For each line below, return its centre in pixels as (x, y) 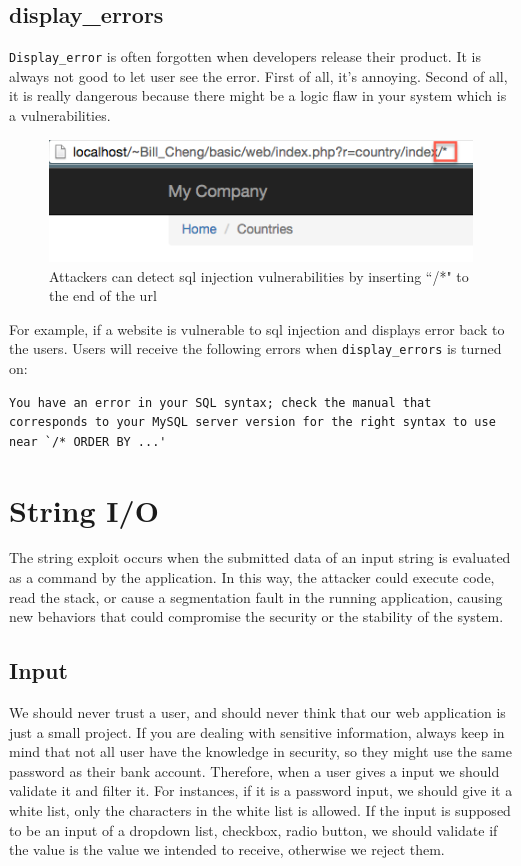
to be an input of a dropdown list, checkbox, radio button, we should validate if (253, 829)
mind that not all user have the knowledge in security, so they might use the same (260, 751)
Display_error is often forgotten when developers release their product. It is (245, 56)
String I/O (84, 509)
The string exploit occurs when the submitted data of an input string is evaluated (260, 557)
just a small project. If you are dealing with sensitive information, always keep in (257, 731)
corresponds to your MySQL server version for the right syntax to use (252, 422)
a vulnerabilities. (60, 115)
